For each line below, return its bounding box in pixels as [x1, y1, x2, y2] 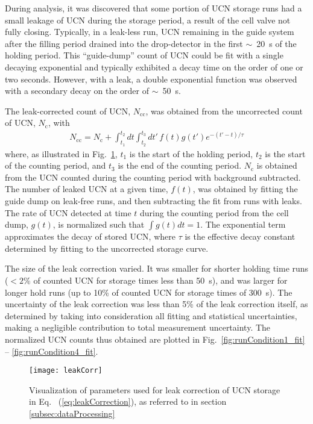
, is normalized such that [52, 218, 145, 231]
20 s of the [256, 37, 297, 49]
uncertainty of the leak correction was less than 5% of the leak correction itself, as [5, 298, 308, 310]
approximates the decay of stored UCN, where [5, 230, 175, 243]
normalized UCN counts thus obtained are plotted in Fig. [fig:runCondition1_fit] [5, 332, 305, 345]
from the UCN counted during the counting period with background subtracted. [5, 170, 301, 183]
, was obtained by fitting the [192, 182, 298, 195]
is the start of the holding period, [129, 147, 253, 160]
